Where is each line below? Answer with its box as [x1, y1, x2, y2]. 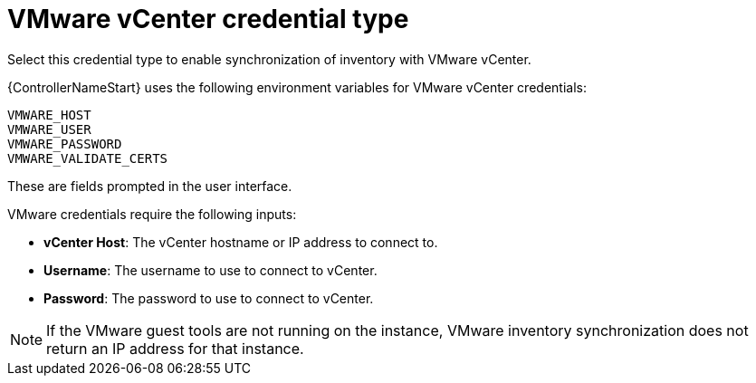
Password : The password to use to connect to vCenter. [43, 290, 374, 306]
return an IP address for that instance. [46, 339, 304, 358]
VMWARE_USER [7, 121, 91, 137]
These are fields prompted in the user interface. [7, 177, 292, 194]
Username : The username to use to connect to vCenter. [43, 262, 378, 278]
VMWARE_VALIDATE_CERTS [7, 150, 168, 166]
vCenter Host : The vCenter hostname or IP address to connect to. [43, 234, 438, 250]
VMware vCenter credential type [7, 4, 409, 34]
